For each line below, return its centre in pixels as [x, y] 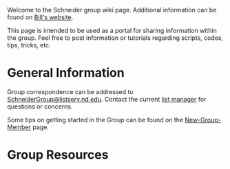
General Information [66, 73]
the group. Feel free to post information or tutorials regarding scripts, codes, [115, 38]
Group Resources [58, 155]
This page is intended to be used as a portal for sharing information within [112, 31]
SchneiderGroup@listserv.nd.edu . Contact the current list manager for [107, 99]
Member [19, 127]
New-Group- [203, 120]
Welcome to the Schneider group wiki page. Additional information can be [112, 10]
